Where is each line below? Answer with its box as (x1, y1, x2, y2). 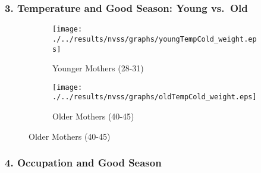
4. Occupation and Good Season (5, 155, 162, 170)
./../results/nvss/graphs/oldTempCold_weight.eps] (52, 93, 257, 102)
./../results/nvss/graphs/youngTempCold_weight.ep (52, 34, 257, 43)
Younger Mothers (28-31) (52, 62, 144, 74)
